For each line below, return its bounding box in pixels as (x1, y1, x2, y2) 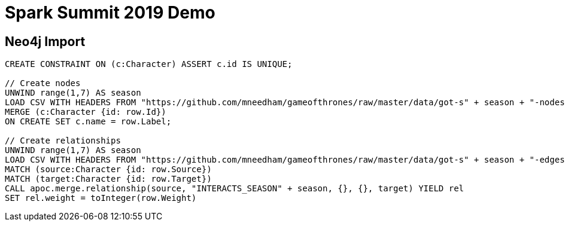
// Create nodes (5, 78, 81, 88)
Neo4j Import (5, 33, 86, 49)
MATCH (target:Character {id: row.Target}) (5, 174, 212, 184)
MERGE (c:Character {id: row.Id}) (5, 107, 166, 117)
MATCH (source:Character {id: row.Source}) (5, 164, 212, 175)
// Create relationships (5, 136, 121, 146)
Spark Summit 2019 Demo (5, 2, 215, 23)
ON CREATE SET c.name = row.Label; (5, 117, 172, 127)
